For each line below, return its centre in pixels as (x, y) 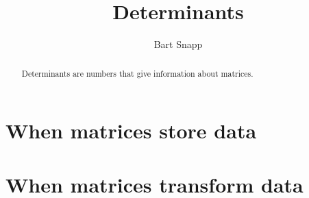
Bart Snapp (178, 44)
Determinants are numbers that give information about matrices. (137, 73)
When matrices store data (131, 131)
